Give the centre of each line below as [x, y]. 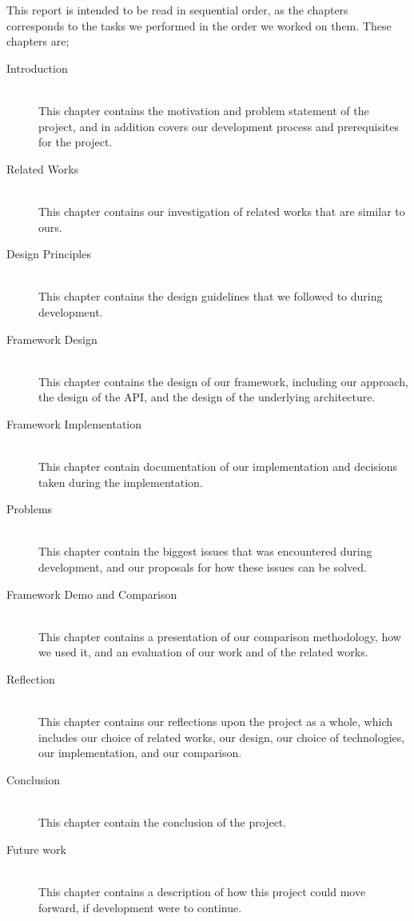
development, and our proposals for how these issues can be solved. [203, 567]
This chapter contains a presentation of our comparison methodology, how [220, 636]
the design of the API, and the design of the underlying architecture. [207, 397]
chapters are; [38, 41]
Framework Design [52, 339]
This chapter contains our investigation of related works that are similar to [222, 211]
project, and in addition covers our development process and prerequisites [219, 126]
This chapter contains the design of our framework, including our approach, [223, 381]
